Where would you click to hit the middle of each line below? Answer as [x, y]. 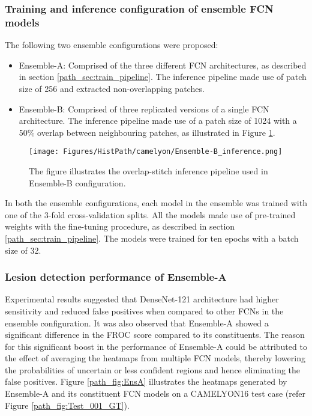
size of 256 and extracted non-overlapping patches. [112, 88]
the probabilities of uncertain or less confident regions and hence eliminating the [153, 369]
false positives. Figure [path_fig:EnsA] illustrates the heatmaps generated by [146, 381]
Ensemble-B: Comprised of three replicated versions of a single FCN [144, 109]
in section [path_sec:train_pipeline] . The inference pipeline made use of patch [163, 77]
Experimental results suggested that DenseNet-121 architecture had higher [142, 299]
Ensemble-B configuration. [77, 182]
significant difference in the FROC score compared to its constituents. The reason [155, 335]
